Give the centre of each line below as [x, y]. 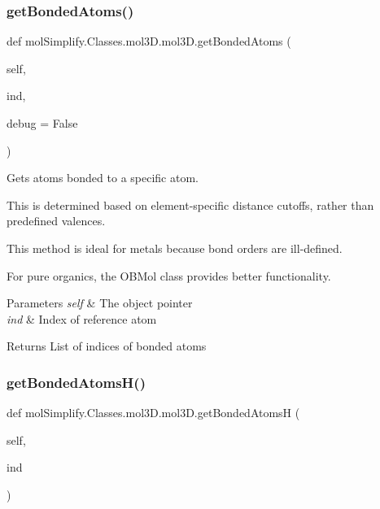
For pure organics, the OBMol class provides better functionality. [169, 275]
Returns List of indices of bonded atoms [107, 346]
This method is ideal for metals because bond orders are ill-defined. [175, 248]
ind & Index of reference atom [82, 318]
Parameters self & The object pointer [100, 303]
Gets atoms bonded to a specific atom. [103, 178]
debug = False [42, 123]
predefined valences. [56, 221]
